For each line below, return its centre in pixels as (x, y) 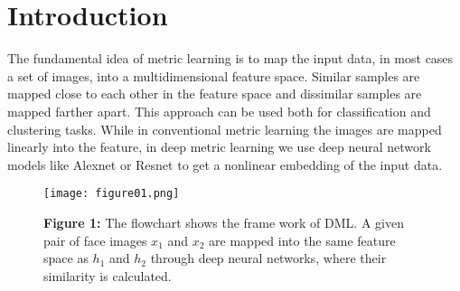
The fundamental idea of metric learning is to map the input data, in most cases (230, 58)
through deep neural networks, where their (268, 258)
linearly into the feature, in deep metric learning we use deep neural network (219, 147)
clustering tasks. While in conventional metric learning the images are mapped (225, 129)
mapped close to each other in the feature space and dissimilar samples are (215, 94)
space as (66, 258)
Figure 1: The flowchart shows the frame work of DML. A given (224, 222)
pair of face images (95, 240)
